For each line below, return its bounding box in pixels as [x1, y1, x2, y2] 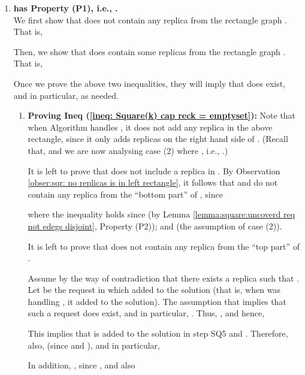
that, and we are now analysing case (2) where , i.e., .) [28, 144, 228, 156]
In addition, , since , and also [28, 359, 135, 371]
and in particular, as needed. [13, 89, 119, 101]
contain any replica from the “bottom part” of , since [28, 187, 223, 200]
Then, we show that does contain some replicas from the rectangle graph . [13, 45, 286, 58]
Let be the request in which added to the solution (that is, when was [28, 283, 280, 296]
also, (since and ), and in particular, [28, 338, 160, 351]
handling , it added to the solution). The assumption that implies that [28, 295, 286, 307]
